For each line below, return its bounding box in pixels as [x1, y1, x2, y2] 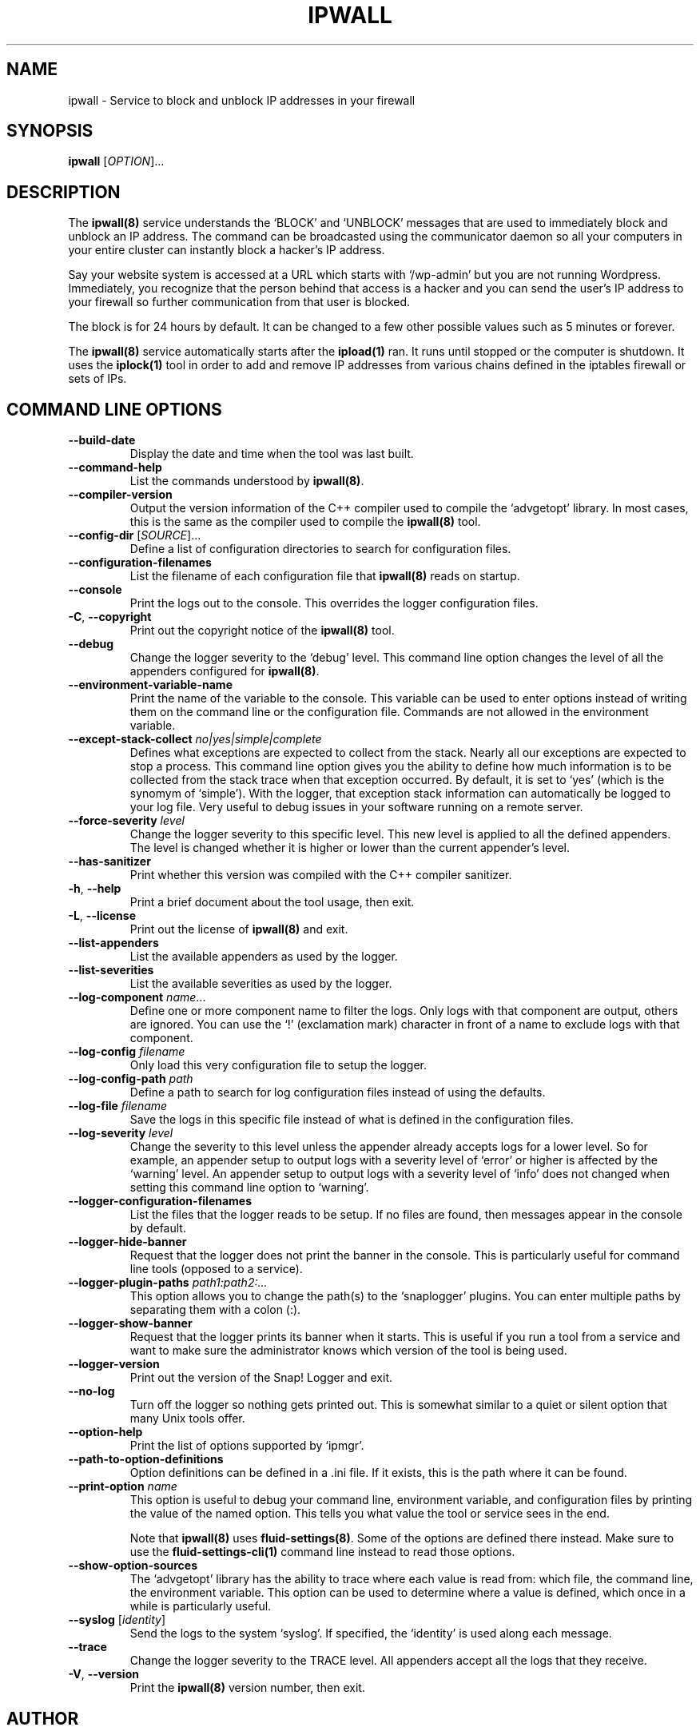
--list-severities [68, 963, 154, 977]
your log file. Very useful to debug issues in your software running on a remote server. [129, 800, 583, 814]
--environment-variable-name [68, 678, 233, 692]
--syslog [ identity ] [68, 1613, 166, 1627]
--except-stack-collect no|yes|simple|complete [68, 732, 322, 746]
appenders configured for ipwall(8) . [129, 664, 320, 678]
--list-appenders [68, 936, 159, 950]
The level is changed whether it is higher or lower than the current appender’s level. [129, 841, 570, 855]
